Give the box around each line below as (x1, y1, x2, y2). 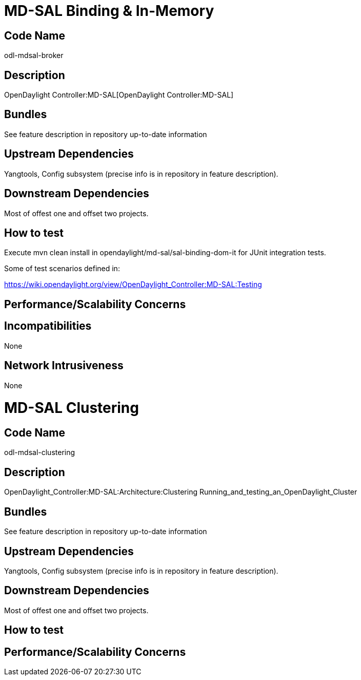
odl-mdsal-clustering (4, 448, 75, 457)
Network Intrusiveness (4, 359, 124, 372)
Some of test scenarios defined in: (4, 264, 120, 273)
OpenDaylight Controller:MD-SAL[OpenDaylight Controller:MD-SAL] (4, 90, 234, 100)
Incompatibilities (4, 319, 92, 333)
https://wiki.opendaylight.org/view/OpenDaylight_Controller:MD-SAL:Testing (4, 280, 262, 289)
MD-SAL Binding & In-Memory (4, 2, 214, 20)
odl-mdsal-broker (4, 51, 64, 60)
